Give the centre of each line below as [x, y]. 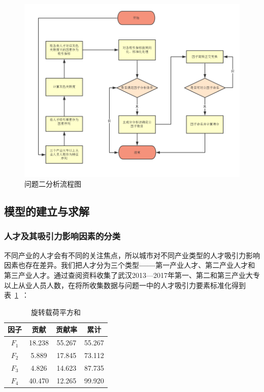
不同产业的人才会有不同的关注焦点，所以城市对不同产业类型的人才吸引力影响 [132, 255]
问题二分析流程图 [53, 184]
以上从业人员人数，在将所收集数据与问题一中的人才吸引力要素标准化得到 [125, 285]
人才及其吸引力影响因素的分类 [62, 236]
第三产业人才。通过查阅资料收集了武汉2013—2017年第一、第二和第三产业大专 [132, 275]
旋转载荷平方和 [56, 312]
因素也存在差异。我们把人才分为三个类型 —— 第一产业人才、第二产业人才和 [130, 265]
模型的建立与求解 [47, 211]
